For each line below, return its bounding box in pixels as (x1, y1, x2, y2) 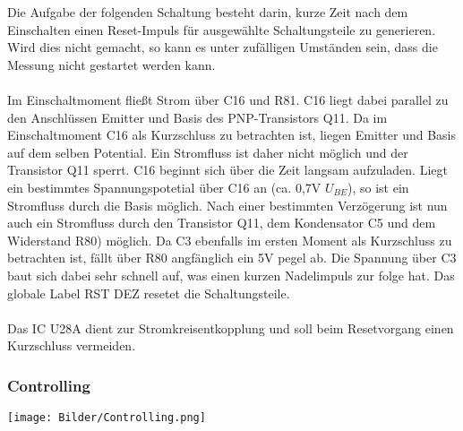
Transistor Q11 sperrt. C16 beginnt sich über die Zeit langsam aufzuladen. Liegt (7, 160, 448, 179)
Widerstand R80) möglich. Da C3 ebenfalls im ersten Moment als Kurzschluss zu (7, 230, 452, 249)
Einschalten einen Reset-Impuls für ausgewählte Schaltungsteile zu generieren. (7, 20, 436, 39)
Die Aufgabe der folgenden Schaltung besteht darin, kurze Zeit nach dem (7, 3, 408, 21)
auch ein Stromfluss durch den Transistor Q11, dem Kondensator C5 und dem (7, 213, 436, 232)
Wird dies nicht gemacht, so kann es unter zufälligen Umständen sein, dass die (7, 38, 438, 56)
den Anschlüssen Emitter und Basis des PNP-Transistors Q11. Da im (7, 108, 388, 126)
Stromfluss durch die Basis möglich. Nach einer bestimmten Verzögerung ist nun (7, 195, 448, 214)
